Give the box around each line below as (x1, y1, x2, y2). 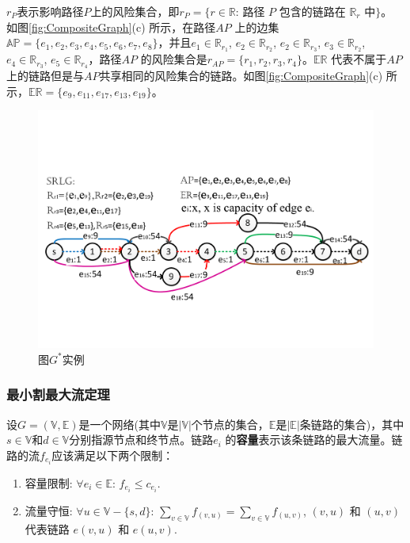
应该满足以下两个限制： (51, 446, 174, 463)
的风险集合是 (140, 51, 207, 67)
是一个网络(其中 (78, 415, 161, 432)
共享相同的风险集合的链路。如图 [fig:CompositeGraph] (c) (99, 67, 383, 83)
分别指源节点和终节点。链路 (69, 431, 214, 448)
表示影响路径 (17, 3, 84, 19)
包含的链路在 (279, 3, 346, 19)
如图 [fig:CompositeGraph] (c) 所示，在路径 (6, 18, 216, 35)
